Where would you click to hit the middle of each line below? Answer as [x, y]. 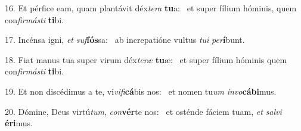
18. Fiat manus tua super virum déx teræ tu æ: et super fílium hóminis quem [146, 59]
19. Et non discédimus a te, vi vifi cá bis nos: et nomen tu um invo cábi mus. [141, 91]
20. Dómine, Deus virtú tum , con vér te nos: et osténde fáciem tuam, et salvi [143, 111]
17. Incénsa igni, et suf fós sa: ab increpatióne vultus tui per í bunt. [125, 40]
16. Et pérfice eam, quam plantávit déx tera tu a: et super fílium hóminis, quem [151, 8]
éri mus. [19, 123]
